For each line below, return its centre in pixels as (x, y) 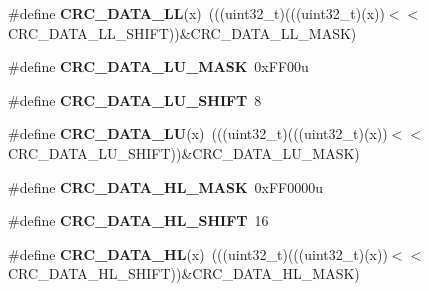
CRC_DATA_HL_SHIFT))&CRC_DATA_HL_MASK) (184, 273)
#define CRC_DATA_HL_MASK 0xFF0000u (166, 186)
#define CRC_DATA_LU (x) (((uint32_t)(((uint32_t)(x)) (198, 133)
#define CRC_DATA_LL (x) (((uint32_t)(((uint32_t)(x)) (196, 13)
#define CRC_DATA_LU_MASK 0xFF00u (158, 66)
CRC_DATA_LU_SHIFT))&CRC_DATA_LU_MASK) (184, 152)
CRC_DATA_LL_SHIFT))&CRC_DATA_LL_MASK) (182, 32)
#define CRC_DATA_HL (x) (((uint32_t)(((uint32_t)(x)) (198, 253)
